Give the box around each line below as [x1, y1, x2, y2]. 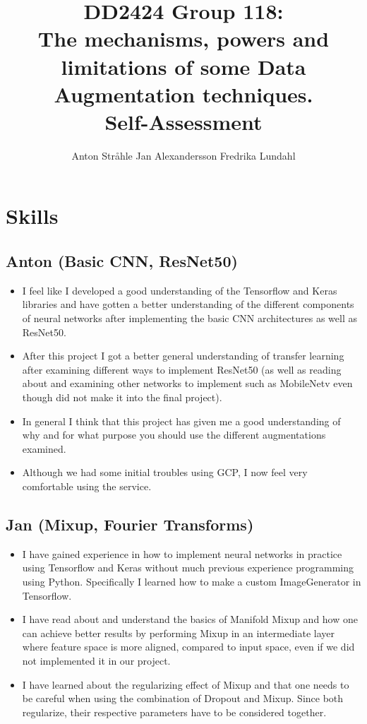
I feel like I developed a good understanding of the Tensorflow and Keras [22, 283, 337, 297]
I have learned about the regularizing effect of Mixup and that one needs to [22, 677, 349, 692]
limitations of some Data [61, 52, 306, 81]
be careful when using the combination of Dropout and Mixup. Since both [22, 691, 344, 706]
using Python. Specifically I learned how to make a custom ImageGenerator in [22, 574, 361, 588]
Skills [6, 201, 59, 230]
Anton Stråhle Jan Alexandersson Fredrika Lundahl [71, 148, 296, 162]
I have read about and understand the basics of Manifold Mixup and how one [22, 612, 358, 627]
